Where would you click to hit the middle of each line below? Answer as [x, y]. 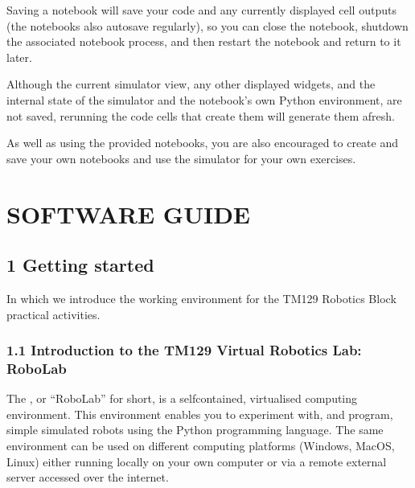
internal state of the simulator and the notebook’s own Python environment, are [204, 99]
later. [19, 57]
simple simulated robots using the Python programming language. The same [195, 430]
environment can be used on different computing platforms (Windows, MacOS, [201, 446]
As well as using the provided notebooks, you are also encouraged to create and [203, 143]
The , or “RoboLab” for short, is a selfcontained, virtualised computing [182, 398]
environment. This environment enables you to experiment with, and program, [200, 414]
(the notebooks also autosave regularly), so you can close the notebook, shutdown [207, 25]
